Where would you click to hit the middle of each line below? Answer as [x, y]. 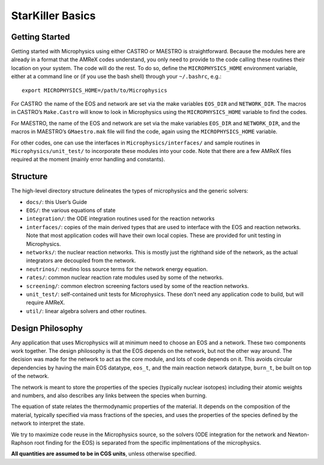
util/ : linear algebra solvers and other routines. [86, 311]
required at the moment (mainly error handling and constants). [88, 160]
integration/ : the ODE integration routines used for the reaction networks [121, 218]
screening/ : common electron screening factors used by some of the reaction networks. [137, 286]
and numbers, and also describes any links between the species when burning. [109, 395]
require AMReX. [46, 302]
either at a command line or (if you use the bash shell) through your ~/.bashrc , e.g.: [116, 76]
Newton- [298, 434]
